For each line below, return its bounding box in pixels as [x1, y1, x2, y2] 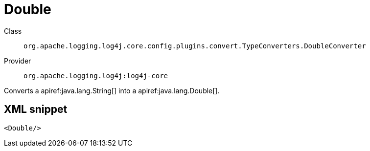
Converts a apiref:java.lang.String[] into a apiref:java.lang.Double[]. [4, 86, 220, 95]
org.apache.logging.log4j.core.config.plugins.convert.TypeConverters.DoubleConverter [23, 42, 366, 50]
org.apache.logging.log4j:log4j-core [23, 71, 168, 80]
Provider [4, 56, 31, 65]
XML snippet [4, 103, 68, 116]
